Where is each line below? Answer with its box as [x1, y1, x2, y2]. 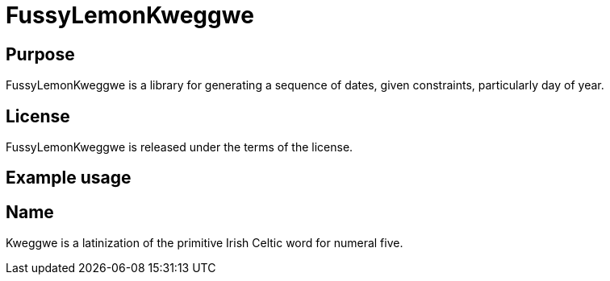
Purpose [6, 43, 75, 64]
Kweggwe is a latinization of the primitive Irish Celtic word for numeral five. [6, 236, 403, 250]
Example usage [6, 167, 132, 188]
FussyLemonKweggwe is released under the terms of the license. [6, 140, 353, 155]
